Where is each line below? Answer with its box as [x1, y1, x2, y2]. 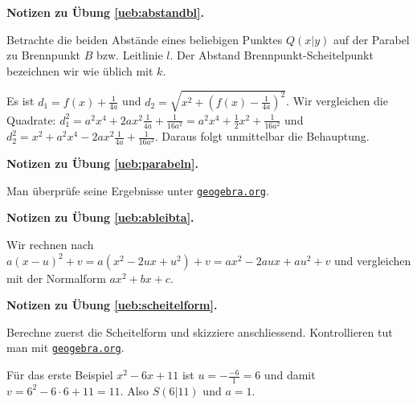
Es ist [6, 92, 35, 109]
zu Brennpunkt [6, 47, 81, 63]
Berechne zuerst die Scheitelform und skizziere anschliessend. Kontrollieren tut [6, 323, 393, 340]
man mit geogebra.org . [6, 339, 125, 356]
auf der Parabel [333, 31, 410, 47]
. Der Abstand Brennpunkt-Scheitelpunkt [170, 47, 374, 63]
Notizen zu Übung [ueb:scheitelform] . [6, 297, 218, 313]
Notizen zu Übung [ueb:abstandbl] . [6, 4, 204, 20]
